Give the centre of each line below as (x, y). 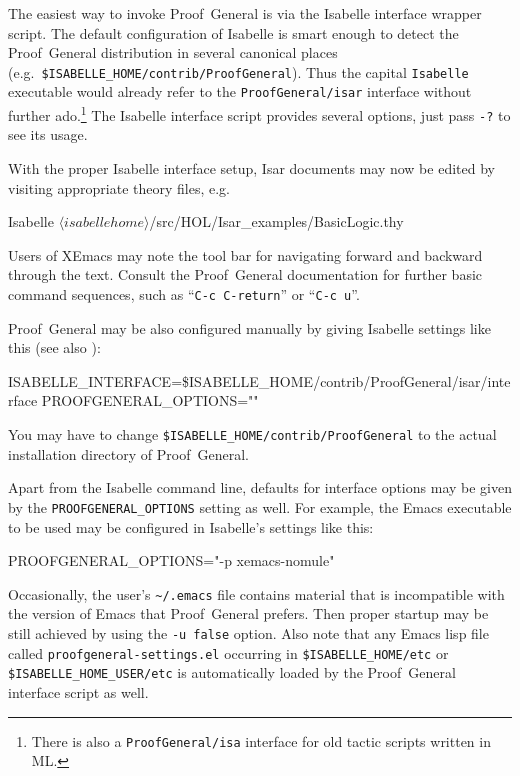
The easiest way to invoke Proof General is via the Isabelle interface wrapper (245, 13)
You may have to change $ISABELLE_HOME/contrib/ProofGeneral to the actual (252, 434)
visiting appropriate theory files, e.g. (119, 187)
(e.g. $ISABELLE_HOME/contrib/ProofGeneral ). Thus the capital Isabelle (238, 71)
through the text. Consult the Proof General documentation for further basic (245, 274)
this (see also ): (54, 347)
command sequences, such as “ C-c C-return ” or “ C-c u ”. (184, 293)
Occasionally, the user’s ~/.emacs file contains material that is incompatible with (256, 593)
